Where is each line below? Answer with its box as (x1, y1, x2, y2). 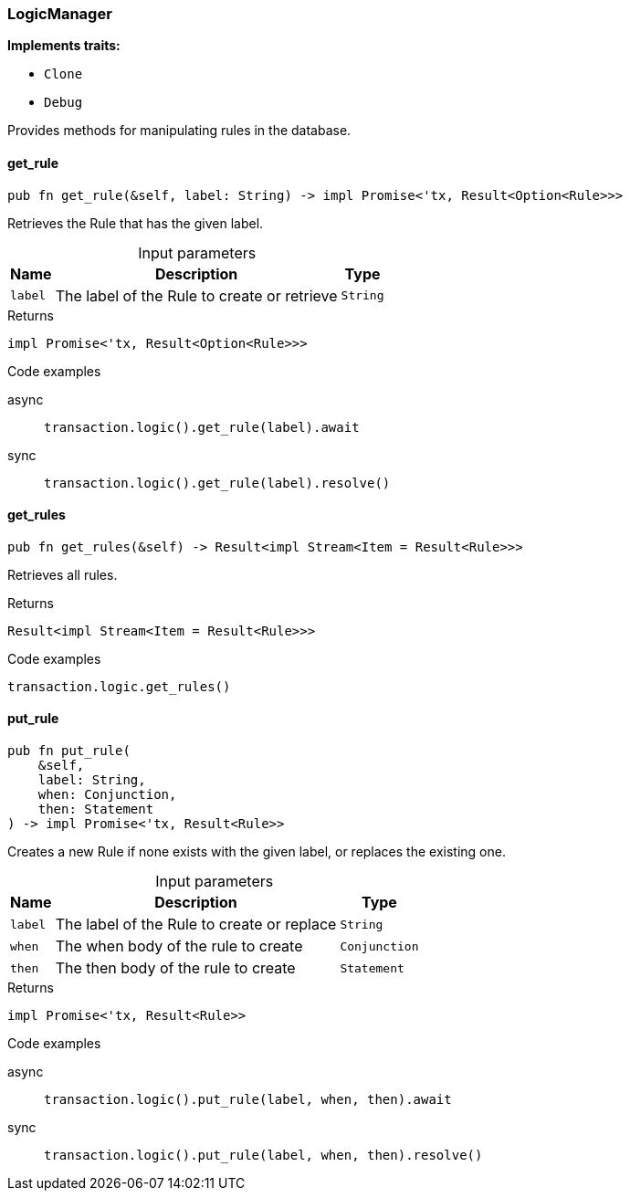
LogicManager (7, 5, 112, 23)
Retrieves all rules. (7, 566, 118, 583)
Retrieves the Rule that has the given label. (7, 215, 264, 231)
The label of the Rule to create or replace (55, 915, 337, 934)
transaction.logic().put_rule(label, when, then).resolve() (44, 1148, 483, 1163)
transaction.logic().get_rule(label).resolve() (44, 475, 391, 490)
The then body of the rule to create (55, 959, 296, 978)
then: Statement (37, 802, 154, 817)
